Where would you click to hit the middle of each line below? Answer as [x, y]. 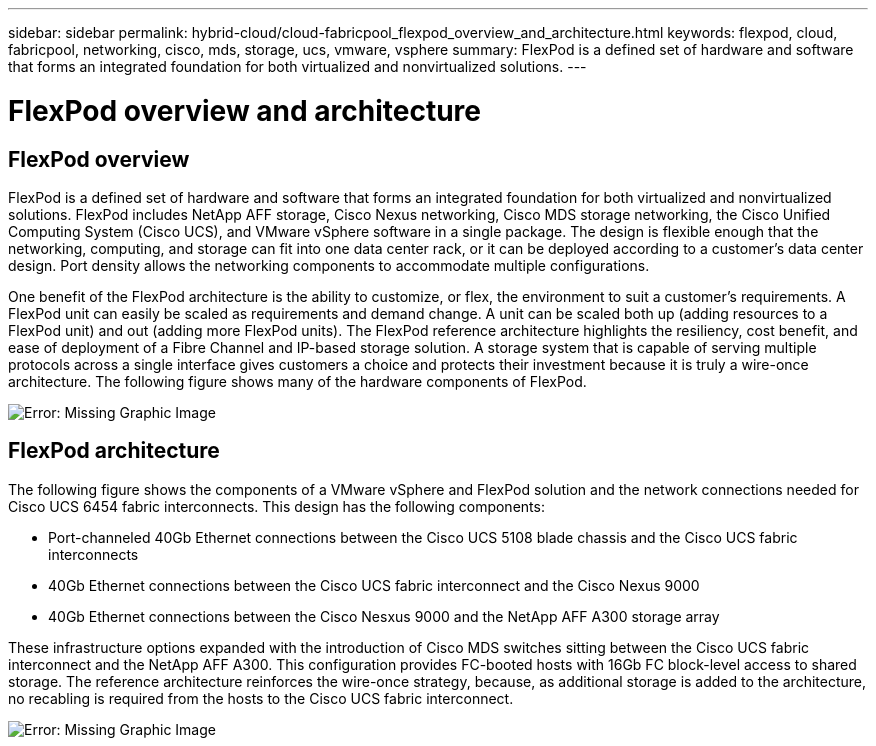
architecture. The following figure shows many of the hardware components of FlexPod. [297, 381]
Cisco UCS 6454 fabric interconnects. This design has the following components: [276, 506]
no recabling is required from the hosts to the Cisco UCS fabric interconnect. [261, 698]
